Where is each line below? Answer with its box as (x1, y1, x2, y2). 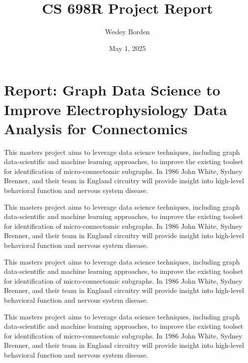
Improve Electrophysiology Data (4, 99, 227, 119)
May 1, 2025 (109, 43, 146, 53)
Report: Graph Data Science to (4, 80, 221, 100)
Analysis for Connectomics (4, 118, 188, 138)
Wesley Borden (105, 26, 150, 37)
